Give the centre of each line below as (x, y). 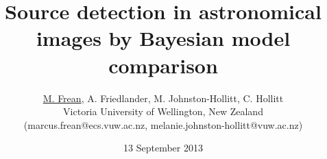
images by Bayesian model (163, 38)
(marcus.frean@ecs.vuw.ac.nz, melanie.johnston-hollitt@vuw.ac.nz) (163, 124)
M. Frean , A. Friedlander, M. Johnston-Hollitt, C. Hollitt (163, 98)
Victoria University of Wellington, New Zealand (163, 111)
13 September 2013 (163, 148)
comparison (163, 65)
